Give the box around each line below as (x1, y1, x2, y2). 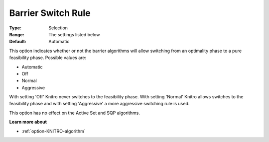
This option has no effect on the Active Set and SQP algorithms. (9, 110, 140, 116)
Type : (9, 25, 22, 31)
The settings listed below (48, 31, 100, 37)
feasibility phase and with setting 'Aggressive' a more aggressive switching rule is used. (9, 101, 190, 107)
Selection (48, 25, 68, 31)
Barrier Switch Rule (9, 7, 91, 18)
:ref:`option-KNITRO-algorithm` (21, 128, 86, 134)
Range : (9, 31, 24, 37)
